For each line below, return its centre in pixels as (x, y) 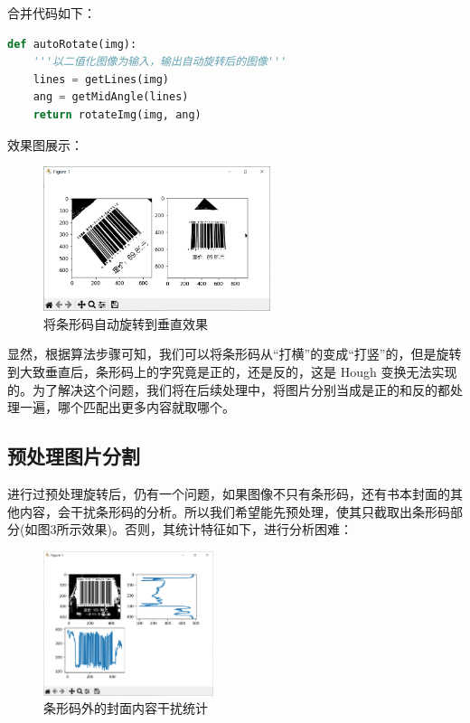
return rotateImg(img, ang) (117, 114)
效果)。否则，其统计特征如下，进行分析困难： (217, 529)
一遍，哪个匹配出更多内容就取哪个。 (127, 407)
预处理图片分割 (74, 456)
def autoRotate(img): (72, 44)
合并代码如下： (52, 13)
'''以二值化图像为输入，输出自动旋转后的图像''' (160, 62)
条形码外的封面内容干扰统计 (126, 708)
